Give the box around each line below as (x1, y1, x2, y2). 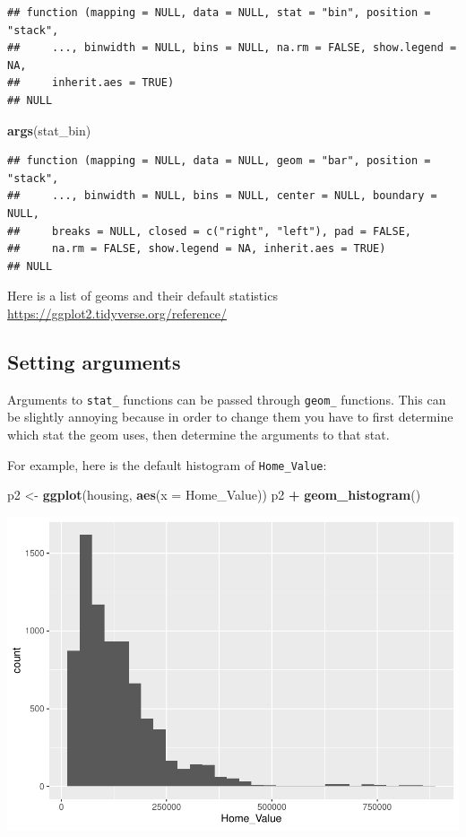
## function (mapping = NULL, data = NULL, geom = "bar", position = (7, 154, 431, 168)
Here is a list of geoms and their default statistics (7, 286, 278, 305)
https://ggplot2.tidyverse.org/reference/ (7, 303, 227, 322)
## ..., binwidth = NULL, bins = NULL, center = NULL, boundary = (7, 189, 437, 203)
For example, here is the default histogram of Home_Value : (7, 455, 327, 474)
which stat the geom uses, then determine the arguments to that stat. (7, 424, 390, 443)
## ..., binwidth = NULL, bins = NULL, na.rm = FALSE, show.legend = (7, 41, 457, 55)
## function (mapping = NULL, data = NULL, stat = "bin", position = (7, 6, 431, 19)
